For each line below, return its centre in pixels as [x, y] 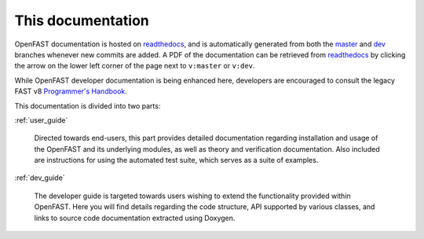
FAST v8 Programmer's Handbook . [71, 91]
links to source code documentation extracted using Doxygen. [135, 218]
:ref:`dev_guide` [40, 178]
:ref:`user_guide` [41, 120]
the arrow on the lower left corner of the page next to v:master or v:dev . [135, 66]
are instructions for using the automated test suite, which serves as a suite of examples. [176, 160]
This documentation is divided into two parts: [88, 105]
